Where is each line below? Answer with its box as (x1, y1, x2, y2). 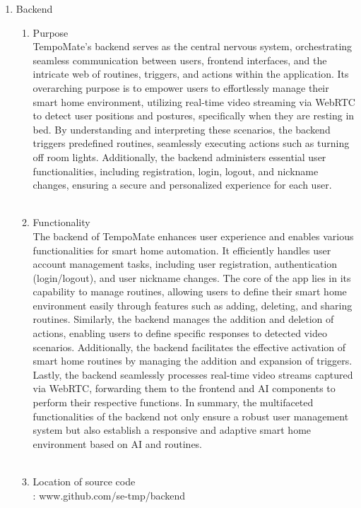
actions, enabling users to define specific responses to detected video (32, 326, 327, 341)
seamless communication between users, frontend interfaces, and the (32, 52, 327, 67)
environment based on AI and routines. (32, 436, 203, 451)
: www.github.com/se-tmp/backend (32, 488, 186, 502)
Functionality (32, 215, 90, 230)
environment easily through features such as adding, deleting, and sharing (32, 297, 353, 312)
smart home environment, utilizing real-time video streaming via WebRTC (32, 94, 355, 109)
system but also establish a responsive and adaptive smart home (32, 423, 312, 437)
